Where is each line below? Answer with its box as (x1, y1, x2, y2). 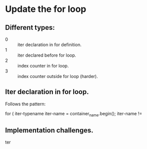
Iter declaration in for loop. (5, 88, 89, 96)
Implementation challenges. (5, 126, 94, 135)
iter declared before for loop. (17, 52, 77, 58)
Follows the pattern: (5, 101, 46, 107)
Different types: (5, 23, 55, 32)
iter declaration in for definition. (17, 42, 82, 48)
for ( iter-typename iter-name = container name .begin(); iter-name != (5, 110, 143, 118)
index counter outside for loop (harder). (17, 74, 98, 79)
